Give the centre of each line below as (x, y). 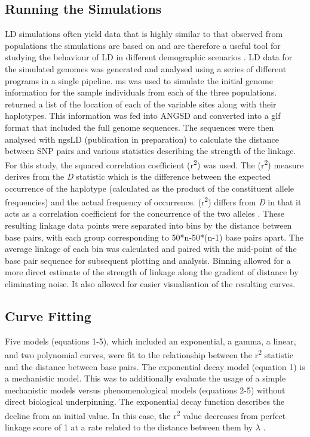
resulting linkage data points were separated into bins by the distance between (148, 225)
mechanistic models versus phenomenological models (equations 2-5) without (145, 390)
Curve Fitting (48, 316)
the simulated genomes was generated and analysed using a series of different (146, 68)
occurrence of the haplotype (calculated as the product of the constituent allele (150, 188)
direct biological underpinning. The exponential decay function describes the (145, 401)
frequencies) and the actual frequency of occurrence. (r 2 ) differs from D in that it (153, 201)
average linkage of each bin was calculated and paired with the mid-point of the (151, 249)
